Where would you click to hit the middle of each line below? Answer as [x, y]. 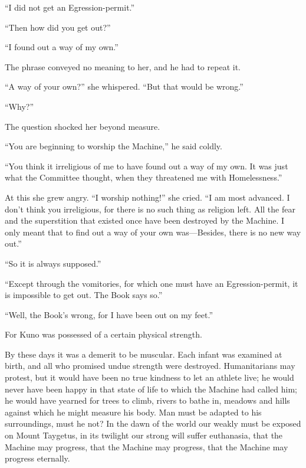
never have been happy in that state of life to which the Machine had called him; [151, 389]
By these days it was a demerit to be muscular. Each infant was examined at [144, 354]
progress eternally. [37, 458]
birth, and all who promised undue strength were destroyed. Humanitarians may [150, 366]
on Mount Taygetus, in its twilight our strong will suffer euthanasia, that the [144, 435]
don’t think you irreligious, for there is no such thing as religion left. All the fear [150, 209]
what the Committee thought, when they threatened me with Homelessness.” [144, 177]
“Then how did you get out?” [58, 27]
